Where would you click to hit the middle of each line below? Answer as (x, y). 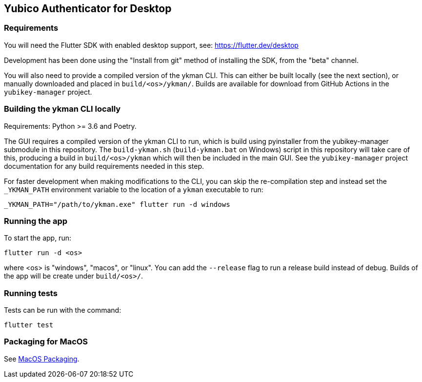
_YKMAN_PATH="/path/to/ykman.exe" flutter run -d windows (117, 204)
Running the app (36, 221)
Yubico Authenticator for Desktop (88, 9)
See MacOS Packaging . (42, 359)
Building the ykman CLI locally (62, 109)
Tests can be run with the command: (63, 310)
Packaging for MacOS (46, 342)
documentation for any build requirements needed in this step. (104, 166)
